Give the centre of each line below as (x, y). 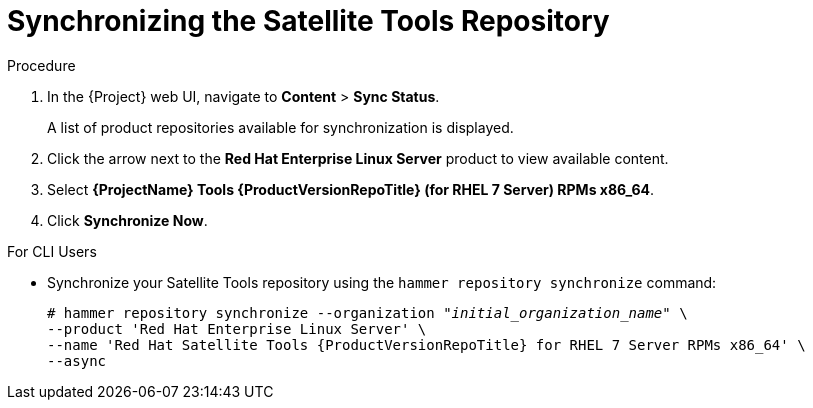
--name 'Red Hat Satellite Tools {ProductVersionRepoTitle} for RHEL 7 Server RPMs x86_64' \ (426, 344)
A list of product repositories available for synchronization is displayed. (280, 127)
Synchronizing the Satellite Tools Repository (308, 21)
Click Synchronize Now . (127, 220)
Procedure (41, 65)
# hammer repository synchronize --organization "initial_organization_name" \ (367, 312)
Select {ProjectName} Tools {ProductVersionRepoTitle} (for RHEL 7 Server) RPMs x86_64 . (351, 189)
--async (77, 360)
